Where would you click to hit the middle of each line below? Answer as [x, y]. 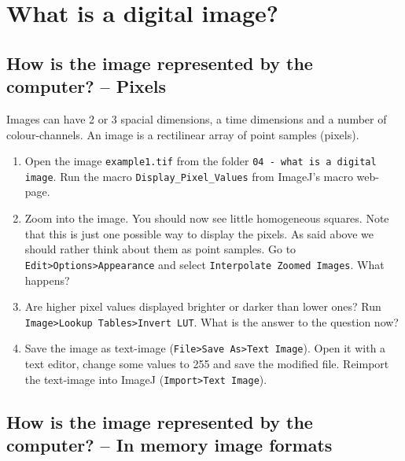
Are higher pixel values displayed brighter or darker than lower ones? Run [203, 306]
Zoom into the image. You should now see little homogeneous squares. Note [207, 218]
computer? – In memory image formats [169, 445]
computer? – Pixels [86, 86]
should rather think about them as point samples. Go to [160, 249]
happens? [47, 280]
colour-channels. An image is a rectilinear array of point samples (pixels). [183, 134]
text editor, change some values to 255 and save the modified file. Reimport [207, 363]
